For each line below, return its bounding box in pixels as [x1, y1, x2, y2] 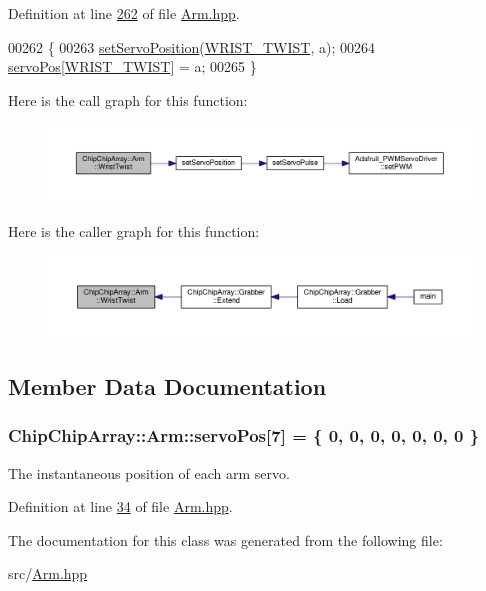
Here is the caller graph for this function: [8, 221, 260, 242]
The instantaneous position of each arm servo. [8, 462, 290, 483]
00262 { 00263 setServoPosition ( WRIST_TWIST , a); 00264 [8, 36, 375, 57]
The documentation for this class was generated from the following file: [8, 529, 443, 550]
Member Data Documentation [8, 371, 327, 402]
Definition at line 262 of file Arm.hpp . [8, 3, 240, 23]
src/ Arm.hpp [8, 563, 88, 584]
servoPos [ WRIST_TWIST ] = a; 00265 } [8, 56, 257, 77]
